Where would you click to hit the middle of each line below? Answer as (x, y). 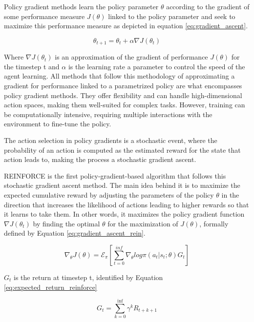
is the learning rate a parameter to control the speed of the (157, 66)
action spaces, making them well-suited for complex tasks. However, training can (125, 105)
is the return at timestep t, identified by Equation (88, 277)
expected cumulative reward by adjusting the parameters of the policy (109, 194)
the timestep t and (32, 66)
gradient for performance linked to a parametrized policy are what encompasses (123, 86)
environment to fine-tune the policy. (58, 124)
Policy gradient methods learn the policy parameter (81, 6)
